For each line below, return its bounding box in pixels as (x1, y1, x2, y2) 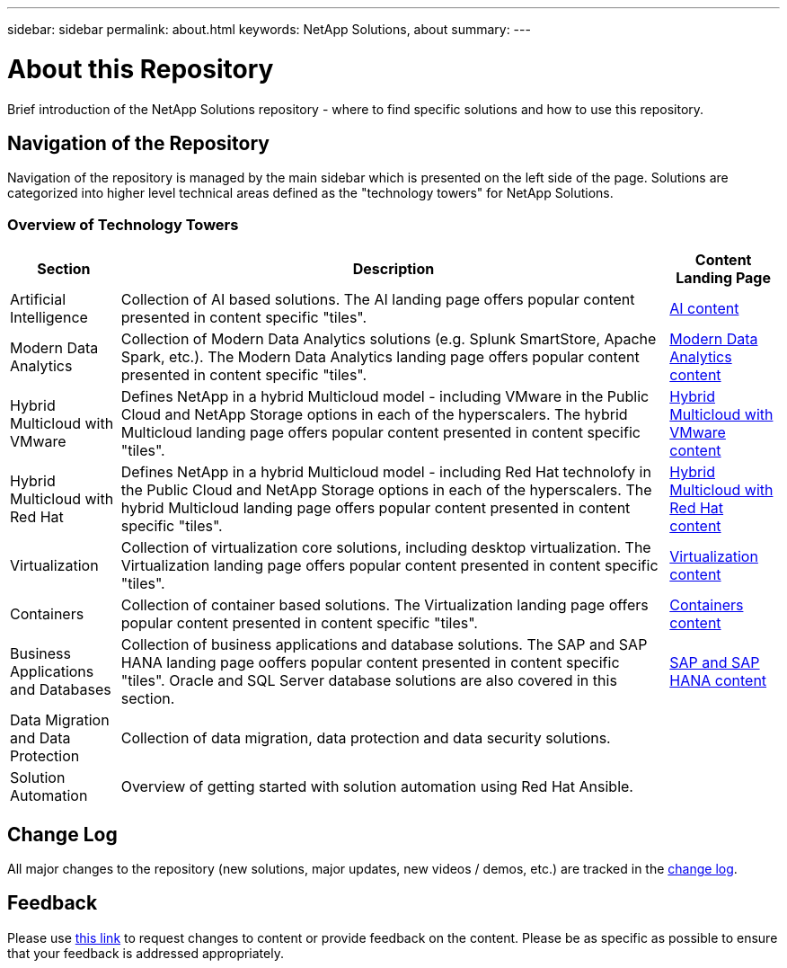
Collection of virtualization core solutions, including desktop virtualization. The (120, 538, 651, 557)
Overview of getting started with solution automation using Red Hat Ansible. (120, 777, 633, 796)
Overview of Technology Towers (7, 215, 239, 234)
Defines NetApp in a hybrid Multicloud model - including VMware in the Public (120, 387, 650, 406)
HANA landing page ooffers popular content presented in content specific (120, 653, 620, 672)
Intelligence (10, 308, 88, 327)
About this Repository (7, 53, 274, 84)
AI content (669, 299, 739, 318)
